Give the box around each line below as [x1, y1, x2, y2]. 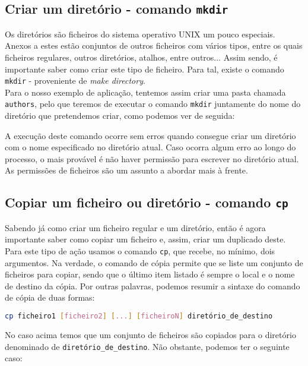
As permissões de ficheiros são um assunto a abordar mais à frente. [5, 164, 248, 176]
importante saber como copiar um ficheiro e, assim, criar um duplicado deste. [5, 233, 286, 245]
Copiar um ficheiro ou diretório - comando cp [5, 193, 288, 212]
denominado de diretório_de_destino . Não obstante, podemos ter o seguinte [5, 340, 290, 352]
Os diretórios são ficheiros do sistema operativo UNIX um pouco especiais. [5, 27, 275, 40]
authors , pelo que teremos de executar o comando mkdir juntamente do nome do [5, 97, 301, 110]
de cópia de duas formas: [5, 291, 95, 304]
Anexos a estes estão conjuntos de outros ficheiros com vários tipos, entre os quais [5, 39, 303, 52]
